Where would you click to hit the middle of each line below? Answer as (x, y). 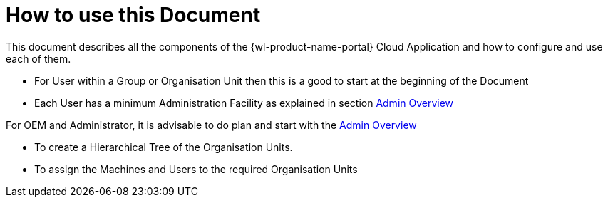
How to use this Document (133, 15)
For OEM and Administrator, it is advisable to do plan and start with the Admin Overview (211, 125)
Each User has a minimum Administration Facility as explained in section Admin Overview (244, 103)
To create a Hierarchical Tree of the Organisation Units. (164, 147)
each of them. (38, 58)
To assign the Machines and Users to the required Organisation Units (196, 169)
